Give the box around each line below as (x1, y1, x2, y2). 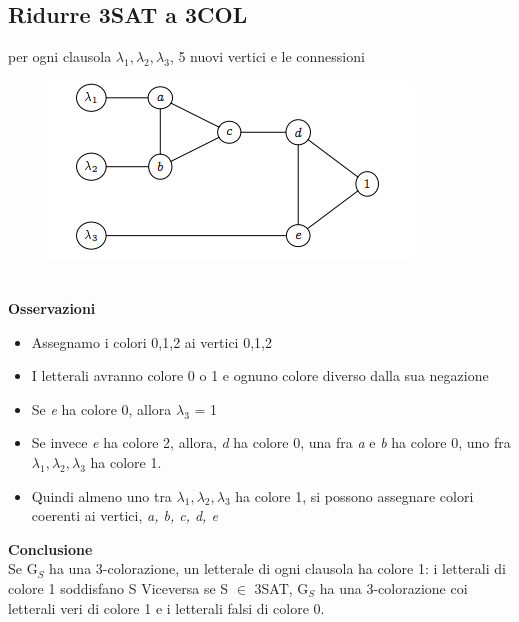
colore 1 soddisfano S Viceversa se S (8, 577, 229, 598)
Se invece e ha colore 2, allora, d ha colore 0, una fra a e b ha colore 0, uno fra (31, 432, 511, 453)
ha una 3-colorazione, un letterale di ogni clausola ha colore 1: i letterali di (49, 558, 506, 579)
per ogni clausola (8, 46, 112, 67)
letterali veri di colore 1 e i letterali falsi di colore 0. (8, 597, 325, 618)
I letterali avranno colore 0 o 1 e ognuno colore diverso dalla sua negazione (31, 365, 489, 386)
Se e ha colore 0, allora (31, 398, 172, 419)
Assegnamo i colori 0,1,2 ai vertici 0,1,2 (31, 331, 272, 352)
